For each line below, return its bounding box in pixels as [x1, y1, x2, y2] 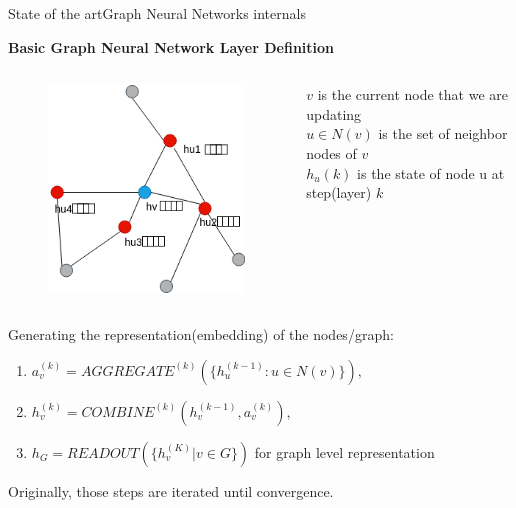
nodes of [306, 142, 357, 163]
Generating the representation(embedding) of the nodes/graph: [8, 324, 394, 345]
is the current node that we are [317, 84, 508, 105]
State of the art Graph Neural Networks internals [8, 3, 306, 23]
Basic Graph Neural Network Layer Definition [8, 36, 335, 57]
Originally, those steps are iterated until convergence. [8, 480, 334, 501]
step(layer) [306, 182, 372, 203]
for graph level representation [254, 441, 435, 462]
